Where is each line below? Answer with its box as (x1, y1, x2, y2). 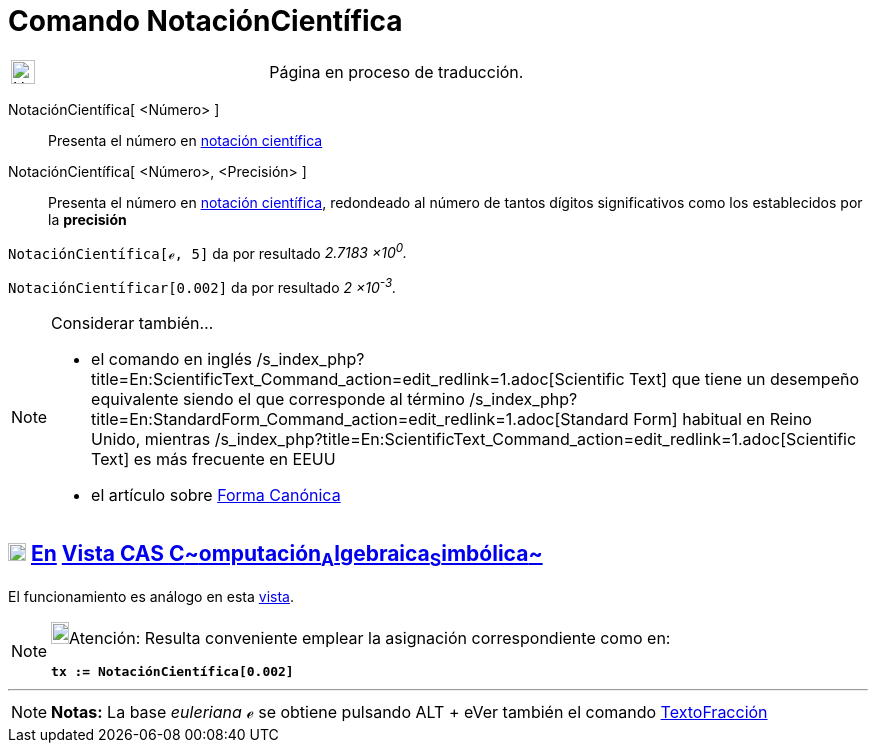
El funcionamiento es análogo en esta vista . (8, 588, 295, 606)
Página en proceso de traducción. (269, 61, 524, 82)
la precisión (48, 210, 127, 228)
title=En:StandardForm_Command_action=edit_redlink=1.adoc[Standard (91, 409, 629, 430)
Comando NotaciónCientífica (8, 4, 403, 38)
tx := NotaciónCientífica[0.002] (51, 664, 294, 680)
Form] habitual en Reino (633, 409, 812, 430)
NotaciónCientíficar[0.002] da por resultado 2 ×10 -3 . (8, 276, 397, 297)
